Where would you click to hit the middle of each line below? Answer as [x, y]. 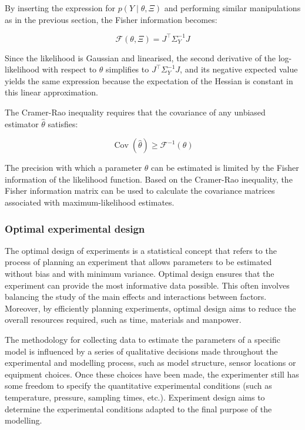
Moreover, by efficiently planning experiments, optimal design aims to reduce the [150, 308]
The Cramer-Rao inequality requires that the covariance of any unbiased [135, 112]
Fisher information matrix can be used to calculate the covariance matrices [140, 191]
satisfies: [63, 123]
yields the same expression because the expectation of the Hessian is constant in [149, 80]
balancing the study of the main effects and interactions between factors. [136, 297]
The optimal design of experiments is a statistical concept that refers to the [141, 250]
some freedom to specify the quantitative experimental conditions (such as [138, 386]
